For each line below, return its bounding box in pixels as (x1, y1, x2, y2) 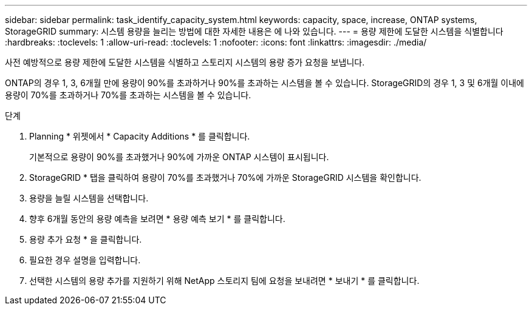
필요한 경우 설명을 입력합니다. (29, 255, 141, 265)
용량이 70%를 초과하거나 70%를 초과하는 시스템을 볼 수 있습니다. (5, 90, 251, 100)
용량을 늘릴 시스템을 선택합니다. (29, 193, 149, 203)
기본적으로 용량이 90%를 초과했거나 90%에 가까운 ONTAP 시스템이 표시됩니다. (29, 152, 329, 162)
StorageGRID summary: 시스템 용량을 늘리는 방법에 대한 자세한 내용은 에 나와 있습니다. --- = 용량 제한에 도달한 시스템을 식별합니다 (5, 26, 503, 36)
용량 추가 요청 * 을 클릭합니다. (29, 234, 142, 244)
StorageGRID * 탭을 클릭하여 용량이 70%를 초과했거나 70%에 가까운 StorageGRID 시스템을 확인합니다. (29, 172, 421, 183)
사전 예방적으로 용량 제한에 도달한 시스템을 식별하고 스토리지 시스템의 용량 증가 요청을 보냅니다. (5, 57, 365, 67)
